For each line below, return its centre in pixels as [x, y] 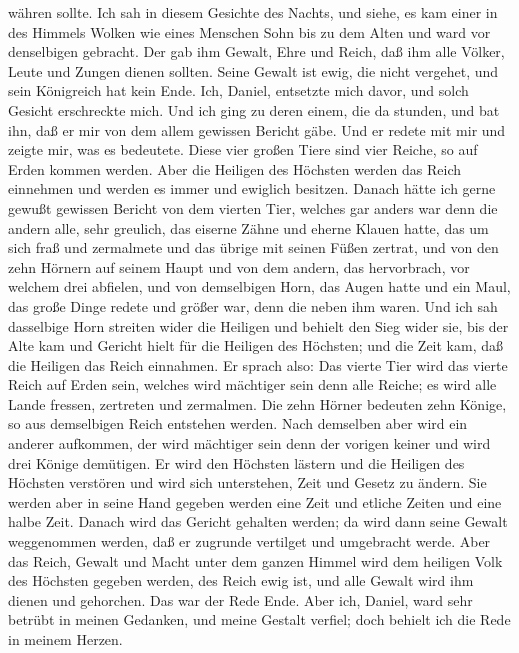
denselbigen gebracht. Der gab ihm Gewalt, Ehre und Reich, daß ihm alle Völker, [256, 51]
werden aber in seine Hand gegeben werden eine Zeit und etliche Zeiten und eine [255, 501]
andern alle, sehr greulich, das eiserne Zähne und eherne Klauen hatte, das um [248, 227]
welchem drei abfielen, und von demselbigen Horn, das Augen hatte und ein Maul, [259, 286]
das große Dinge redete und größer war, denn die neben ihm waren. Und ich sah [253, 305]
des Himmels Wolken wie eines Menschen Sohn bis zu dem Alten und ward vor [249, 31]
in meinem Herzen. [65, 639]
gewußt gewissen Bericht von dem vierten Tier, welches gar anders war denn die [253, 207]
